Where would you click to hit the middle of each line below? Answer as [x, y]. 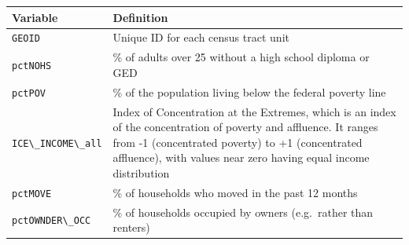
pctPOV [29, 93]
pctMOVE [32, 194]
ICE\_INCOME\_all [57, 143]
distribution [141, 172]
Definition [140, 17]
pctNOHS [32, 66]
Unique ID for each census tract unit [201, 37]
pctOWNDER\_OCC [52, 221]
